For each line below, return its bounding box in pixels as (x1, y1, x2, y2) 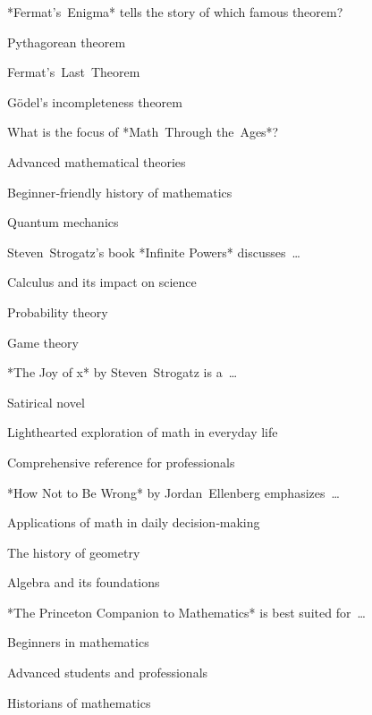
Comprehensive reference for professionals (7, 452, 235, 471)
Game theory (7, 332, 79, 351)
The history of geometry (7, 543, 140, 561)
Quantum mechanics (7, 213, 119, 231)
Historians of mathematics (7, 693, 151, 711)
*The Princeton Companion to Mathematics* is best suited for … (7, 602, 366, 621)
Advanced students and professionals (7, 663, 208, 682)
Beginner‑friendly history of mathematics (7, 182, 232, 201)
